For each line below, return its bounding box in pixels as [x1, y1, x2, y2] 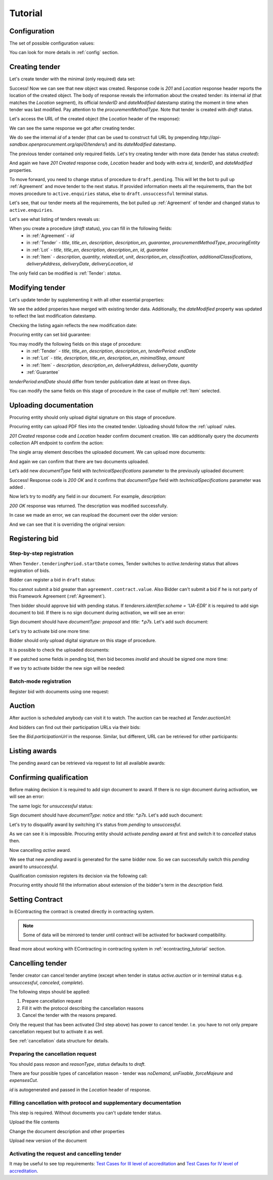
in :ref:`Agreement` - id [26, 233, 74, 239]
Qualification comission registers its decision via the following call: [9, 873, 148, 879]
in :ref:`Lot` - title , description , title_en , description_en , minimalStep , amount [26, 355, 185, 361]
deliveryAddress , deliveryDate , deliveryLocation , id [26, 261, 133, 267]
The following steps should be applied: [9, 989, 90, 995]
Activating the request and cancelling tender [9, 1150, 121, 1157]
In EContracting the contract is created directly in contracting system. [9, 909, 154, 915]
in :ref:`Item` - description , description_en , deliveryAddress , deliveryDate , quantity [26, 362, 198, 368]
